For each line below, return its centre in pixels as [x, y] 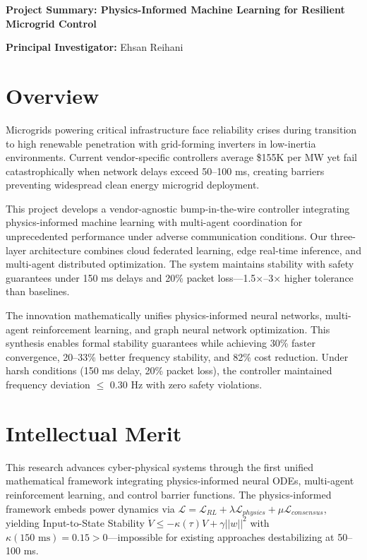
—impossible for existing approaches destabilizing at [221, 536]
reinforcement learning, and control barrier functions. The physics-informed [169, 494]
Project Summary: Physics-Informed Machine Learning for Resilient [175, 9]
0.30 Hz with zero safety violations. [186, 384]
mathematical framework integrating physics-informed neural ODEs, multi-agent [180, 481]
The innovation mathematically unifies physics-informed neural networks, [164, 315]
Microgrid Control [51, 23]
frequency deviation [48, 384]
